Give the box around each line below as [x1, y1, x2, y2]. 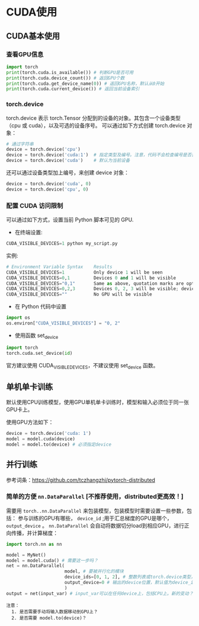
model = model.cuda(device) [6, 436, 76, 442]
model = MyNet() [6, 552, 46, 558]
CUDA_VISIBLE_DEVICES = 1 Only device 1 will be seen [6, 269, 163, 275]
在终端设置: [14, 229, 43, 236]
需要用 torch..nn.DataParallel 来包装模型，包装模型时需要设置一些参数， [6, 507, 187, 514]
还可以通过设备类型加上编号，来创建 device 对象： [6, 169, 129, 176]
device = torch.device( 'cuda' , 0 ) [6, 181, 92, 187]
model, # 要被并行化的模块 [64, 568, 124, 574]
